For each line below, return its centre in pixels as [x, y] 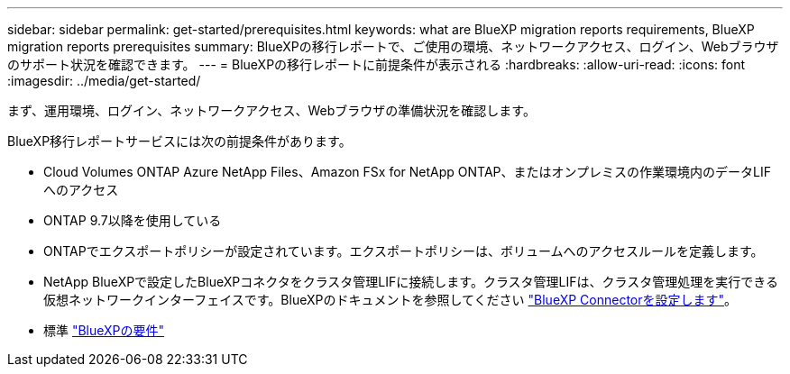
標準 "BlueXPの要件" [104, 330]
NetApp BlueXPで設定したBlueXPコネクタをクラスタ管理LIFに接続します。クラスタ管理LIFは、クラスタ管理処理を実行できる [411, 282]
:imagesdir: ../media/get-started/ [104, 81]
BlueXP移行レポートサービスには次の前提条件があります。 [179, 141]
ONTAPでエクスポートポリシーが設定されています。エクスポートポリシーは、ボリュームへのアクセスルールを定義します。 [404, 251]
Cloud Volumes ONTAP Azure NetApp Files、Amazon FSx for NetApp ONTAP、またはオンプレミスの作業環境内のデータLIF [408, 172]
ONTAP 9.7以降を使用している [133, 220]
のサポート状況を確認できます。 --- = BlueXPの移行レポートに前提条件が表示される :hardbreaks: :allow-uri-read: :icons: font [377, 64]
